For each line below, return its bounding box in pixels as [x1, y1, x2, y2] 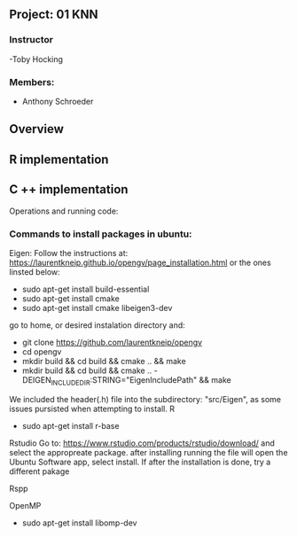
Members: [9, 75, 55, 88]
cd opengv [21, 346, 62, 357]
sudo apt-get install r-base [21, 420, 120, 431]
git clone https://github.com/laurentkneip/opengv [21, 337, 202, 347]
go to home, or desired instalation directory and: [9, 319, 186, 331]
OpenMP [9, 500, 42, 510]
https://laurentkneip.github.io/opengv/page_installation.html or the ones [9, 257, 272, 268]
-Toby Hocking [9, 53, 64, 65]
